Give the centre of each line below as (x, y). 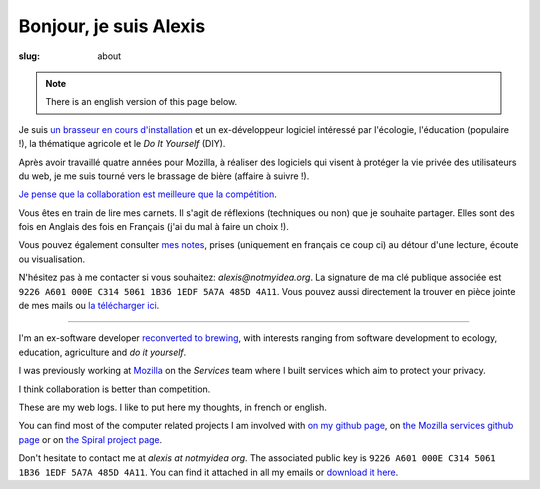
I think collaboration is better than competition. (114, 389)
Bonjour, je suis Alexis (112, 26)
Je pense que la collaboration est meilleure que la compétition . (147, 194)
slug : (29, 56)
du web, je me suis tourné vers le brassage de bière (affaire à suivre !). (164, 176)
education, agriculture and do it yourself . (102, 352)
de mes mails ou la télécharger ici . (89, 306)
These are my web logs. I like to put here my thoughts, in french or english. (172, 407)
